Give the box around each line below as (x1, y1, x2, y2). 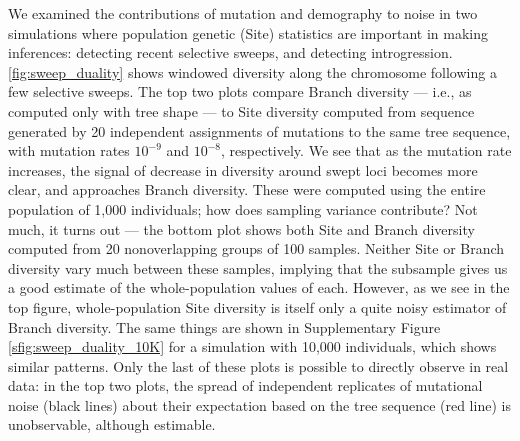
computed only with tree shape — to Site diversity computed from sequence (8, 100, 475, 121)
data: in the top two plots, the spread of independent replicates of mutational (8, 375, 483, 396)
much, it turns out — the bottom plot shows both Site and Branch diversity (8, 218, 475, 239)
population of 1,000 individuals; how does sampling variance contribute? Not (8, 198, 478, 219)
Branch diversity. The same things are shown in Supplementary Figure (8, 316, 441, 337)
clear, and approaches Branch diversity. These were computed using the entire (8, 179, 486, 200)
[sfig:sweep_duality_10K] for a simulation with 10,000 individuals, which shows (8, 336, 497, 357)
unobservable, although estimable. (8, 414, 216, 435)
